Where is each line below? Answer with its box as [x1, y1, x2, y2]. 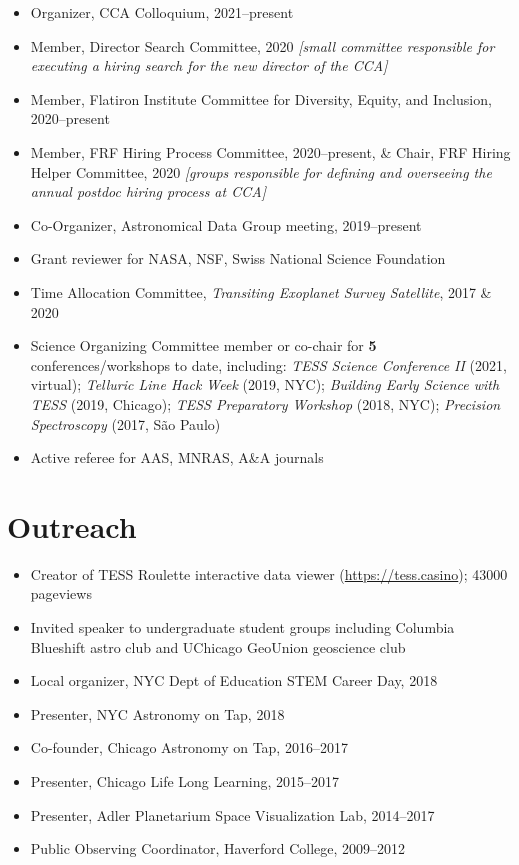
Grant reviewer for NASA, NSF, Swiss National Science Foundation [30, 248, 446, 269]
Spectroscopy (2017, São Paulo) [30, 413, 221, 434]
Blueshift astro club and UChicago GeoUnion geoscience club [30, 636, 406, 657]
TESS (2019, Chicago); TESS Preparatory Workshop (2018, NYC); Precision [30, 393, 501, 414]
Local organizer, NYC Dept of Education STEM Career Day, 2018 [30, 670, 438, 691]
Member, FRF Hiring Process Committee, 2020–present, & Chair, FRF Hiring [30, 141, 511, 162]
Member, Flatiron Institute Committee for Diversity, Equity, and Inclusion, [30, 88, 492, 109]
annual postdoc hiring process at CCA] [30, 181, 266, 202]
